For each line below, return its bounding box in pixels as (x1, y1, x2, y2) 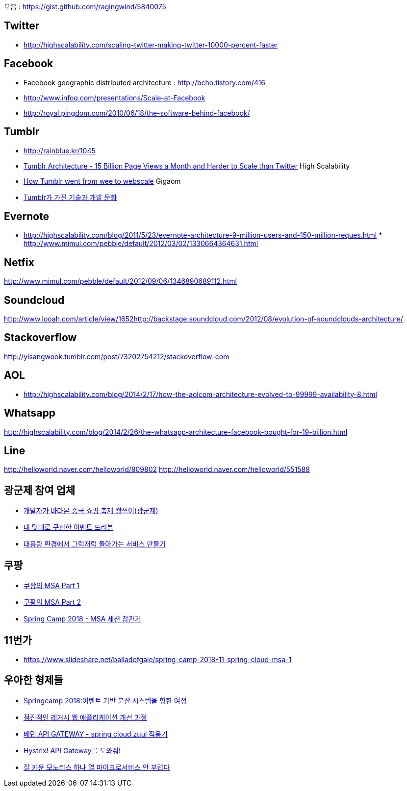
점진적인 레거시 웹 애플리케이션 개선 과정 (24, 713, 147, 721)
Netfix (4, 256, 34, 269)
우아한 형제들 (4, 674, 63, 687)
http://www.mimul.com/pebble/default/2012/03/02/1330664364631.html (24, 239, 258, 248)
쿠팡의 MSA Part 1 (24, 581, 80, 590)
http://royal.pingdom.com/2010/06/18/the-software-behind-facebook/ (24, 108, 250, 117)
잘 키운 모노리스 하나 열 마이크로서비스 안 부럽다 (24, 763, 170, 771)
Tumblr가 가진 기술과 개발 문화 (24, 193, 117, 201)
